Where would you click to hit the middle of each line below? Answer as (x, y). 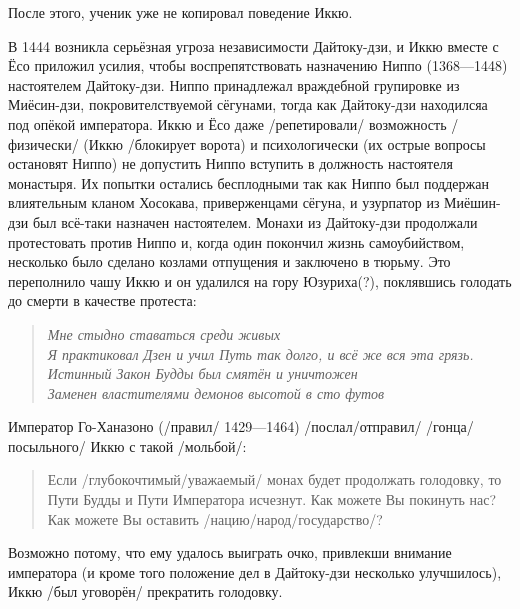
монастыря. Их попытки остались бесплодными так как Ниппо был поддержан (248, 182)
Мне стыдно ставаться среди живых (164, 333)
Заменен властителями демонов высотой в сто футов (216, 392)
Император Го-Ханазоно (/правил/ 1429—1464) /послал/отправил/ (215, 426)
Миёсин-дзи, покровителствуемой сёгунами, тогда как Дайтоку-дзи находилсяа (248, 104)
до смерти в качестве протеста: (102, 300)
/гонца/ (450, 426)
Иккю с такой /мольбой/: (168, 445)
